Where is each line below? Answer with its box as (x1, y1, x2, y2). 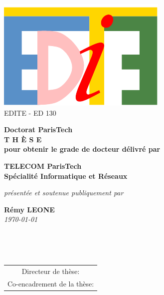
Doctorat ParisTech (4, 124, 73, 135)
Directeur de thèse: (21, 265, 80, 276)
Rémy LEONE (4, 204, 55, 214)
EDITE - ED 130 (4, 107, 56, 118)
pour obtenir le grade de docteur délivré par (4, 144, 161, 154)
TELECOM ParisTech (4, 160, 82, 171)
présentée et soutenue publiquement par (4, 187, 124, 198)
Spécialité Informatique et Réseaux (4, 170, 128, 181)
